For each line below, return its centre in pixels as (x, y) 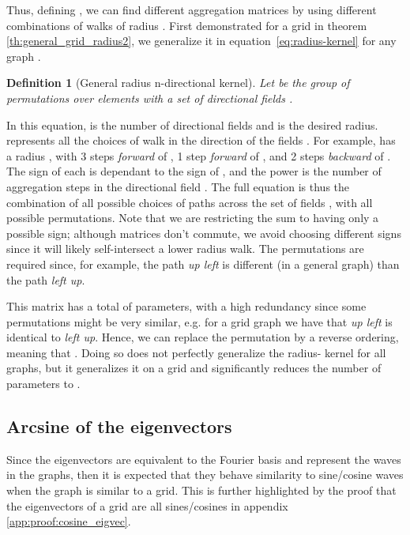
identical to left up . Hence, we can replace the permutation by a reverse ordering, (203, 337)
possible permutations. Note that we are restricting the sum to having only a (193, 218)
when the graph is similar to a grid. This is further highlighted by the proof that (201, 490)
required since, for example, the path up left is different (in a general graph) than (203, 264)
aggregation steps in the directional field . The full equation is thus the (178, 186)
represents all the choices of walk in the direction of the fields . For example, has (201, 140)
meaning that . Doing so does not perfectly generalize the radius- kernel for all (196, 352)
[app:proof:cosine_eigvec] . (69, 521)
